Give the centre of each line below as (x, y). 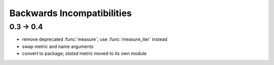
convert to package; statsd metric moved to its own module (84, 53)
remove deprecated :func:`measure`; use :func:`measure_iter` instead (95, 39)
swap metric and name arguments (58, 46)
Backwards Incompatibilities (71, 13)
